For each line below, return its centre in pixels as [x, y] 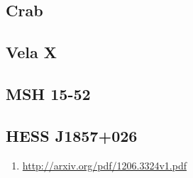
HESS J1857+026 [72, 135]
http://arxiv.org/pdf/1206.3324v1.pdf [104, 165]
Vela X [32, 52]
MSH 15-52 [48, 93]
